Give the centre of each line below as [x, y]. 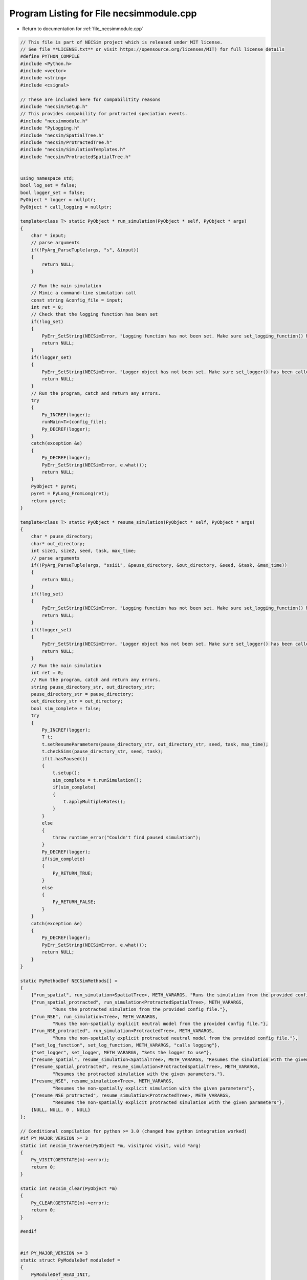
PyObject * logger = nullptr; [58, 200]
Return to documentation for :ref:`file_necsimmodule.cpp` [83, 29]
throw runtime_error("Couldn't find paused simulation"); [127, 837]
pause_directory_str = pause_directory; [82, 694]
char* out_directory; [58, 543]
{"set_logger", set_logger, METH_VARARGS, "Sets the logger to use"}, [122, 1052]
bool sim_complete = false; [66, 708]
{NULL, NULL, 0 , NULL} [61, 1110]
